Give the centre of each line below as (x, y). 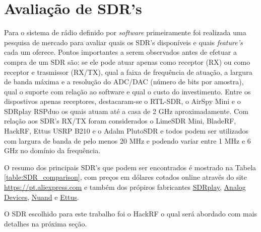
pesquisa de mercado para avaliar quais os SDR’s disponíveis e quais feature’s (123, 42)
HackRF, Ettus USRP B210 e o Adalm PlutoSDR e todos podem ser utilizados (126, 131)
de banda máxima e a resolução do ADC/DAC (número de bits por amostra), (124, 82)
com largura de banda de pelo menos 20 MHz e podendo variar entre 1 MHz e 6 (127, 140)
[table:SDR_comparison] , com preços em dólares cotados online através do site (126, 177)
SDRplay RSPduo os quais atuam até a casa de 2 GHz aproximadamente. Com (126, 111)
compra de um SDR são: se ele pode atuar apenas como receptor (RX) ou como (127, 62)
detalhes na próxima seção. (46, 223)
